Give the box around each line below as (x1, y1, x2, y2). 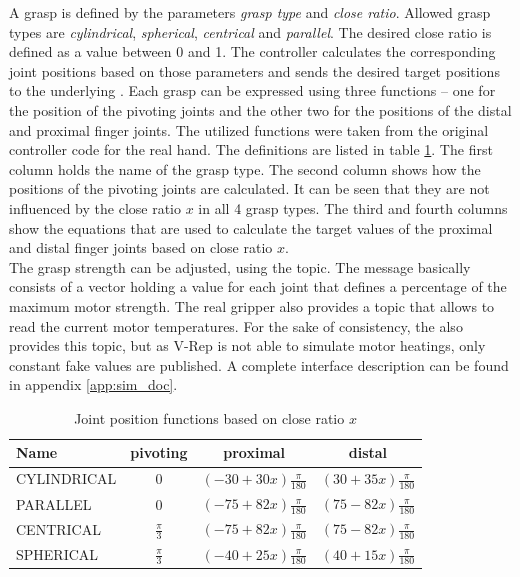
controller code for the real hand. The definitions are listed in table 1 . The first (9, 139, 493, 160)
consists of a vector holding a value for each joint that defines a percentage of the (9, 276, 507, 297)
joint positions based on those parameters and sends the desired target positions (9, 60, 500, 81)
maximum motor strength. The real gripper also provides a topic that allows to (9, 295, 495, 316)
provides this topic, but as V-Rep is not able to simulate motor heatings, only (9, 335, 486, 356)
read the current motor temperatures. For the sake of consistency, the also (9, 315, 463, 336)
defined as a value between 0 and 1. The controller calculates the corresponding (9, 41, 496, 62)
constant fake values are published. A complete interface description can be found (9, 354, 509, 375)
